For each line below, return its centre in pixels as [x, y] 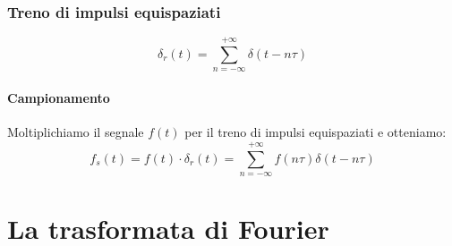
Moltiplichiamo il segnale [76, 132]
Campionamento [59, 98]
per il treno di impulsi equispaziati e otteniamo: [316, 132]
